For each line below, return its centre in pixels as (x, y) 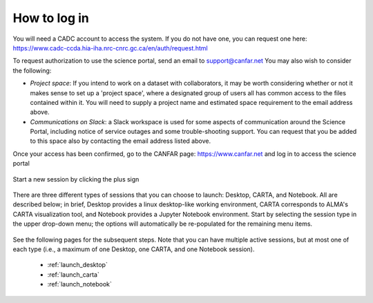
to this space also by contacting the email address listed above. (120, 141)
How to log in (51, 18)
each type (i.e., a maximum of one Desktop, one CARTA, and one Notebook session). (134, 249)
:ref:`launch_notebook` (79, 284)
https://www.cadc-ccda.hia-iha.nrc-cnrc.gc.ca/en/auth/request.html (110, 48)
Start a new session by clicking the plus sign (76, 179)
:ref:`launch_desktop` (78, 265)
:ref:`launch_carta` (73, 274)
